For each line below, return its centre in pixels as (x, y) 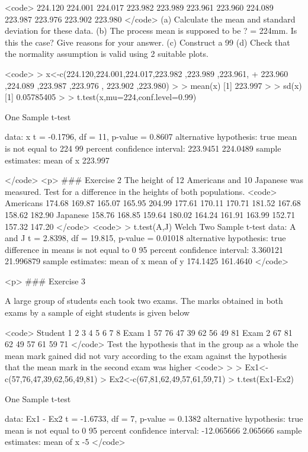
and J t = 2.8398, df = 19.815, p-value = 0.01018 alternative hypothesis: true (145, 238)
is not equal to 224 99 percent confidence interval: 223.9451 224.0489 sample (143, 148)
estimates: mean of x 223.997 (57, 160)
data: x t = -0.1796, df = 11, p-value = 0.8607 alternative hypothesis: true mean (151, 137)
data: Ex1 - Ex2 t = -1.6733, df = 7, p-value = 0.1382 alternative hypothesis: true (154, 419)
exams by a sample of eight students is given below (97, 312)
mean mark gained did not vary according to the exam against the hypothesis (146, 355)
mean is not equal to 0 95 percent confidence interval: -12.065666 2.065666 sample (153, 430)
